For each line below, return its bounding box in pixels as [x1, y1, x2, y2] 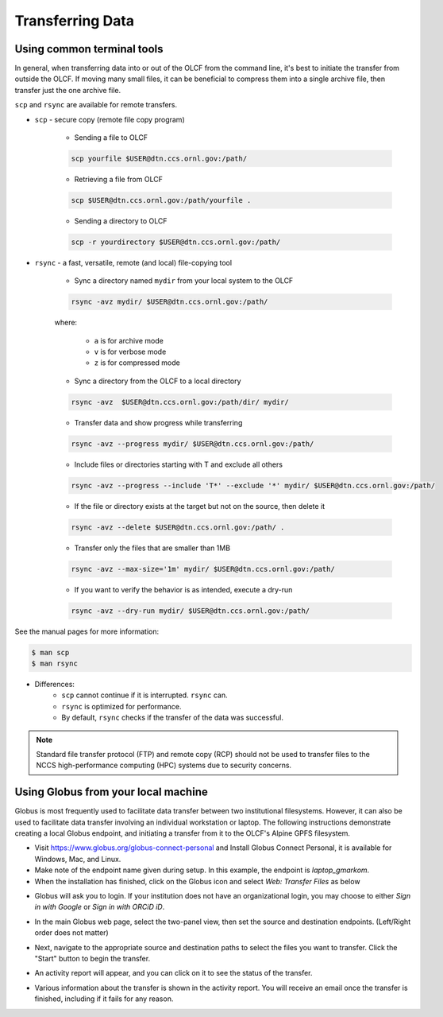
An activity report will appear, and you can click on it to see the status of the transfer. [34, 968, 313, 978]
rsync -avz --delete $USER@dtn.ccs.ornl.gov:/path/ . [71, 522, 285, 532]
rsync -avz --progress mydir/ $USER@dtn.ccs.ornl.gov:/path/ [71, 439, 314, 448]
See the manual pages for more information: [14, 627, 159, 636]
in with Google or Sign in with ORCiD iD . [34, 902, 165, 912]
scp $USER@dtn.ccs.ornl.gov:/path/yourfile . [71, 196, 252, 204]
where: [54, 318, 78, 328]
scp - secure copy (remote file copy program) [34, 115, 186, 124]
